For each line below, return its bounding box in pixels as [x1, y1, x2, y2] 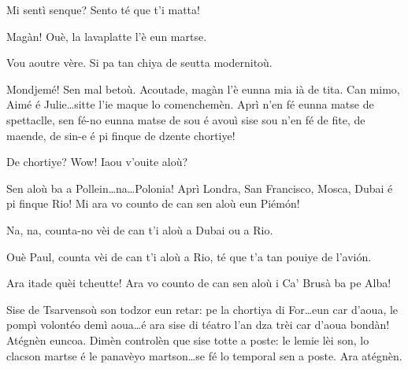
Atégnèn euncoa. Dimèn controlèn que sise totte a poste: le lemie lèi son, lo [6, 331, 369, 348]
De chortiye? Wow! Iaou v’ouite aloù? [6, 153, 188, 170]
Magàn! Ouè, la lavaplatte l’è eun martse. [6, 28, 207, 44]
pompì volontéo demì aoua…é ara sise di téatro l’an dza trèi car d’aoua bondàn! [6, 316, 390, 333]
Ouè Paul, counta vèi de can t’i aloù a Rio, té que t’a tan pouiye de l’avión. [6, 248, 372, 264]
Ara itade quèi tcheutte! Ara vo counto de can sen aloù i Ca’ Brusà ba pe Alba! [6, 275, 391, 291]
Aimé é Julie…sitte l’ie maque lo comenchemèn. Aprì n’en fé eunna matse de [6, 96, 374, 113]
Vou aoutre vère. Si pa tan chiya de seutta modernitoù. [6, 54, 273, 71]
